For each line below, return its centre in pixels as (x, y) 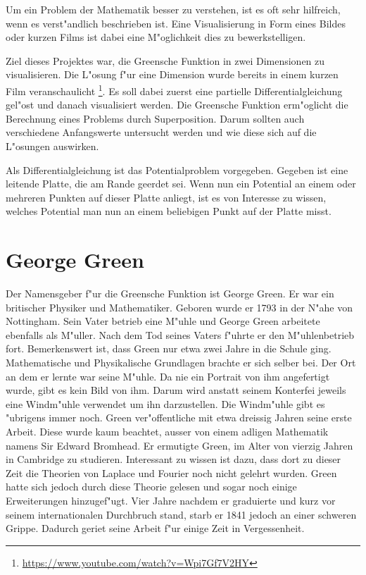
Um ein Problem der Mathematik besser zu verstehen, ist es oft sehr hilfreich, (173, 9)
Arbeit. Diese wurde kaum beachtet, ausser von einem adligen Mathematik (167, 432)
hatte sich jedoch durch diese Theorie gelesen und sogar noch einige (151, 487)
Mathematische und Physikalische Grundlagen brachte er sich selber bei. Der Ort (181, 363)
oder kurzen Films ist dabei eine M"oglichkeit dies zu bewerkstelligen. (156, 37)
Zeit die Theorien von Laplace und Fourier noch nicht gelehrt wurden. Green (171, 472)
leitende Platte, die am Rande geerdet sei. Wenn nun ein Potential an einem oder (181, 184)
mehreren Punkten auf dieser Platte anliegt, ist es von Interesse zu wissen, (166, 197)
